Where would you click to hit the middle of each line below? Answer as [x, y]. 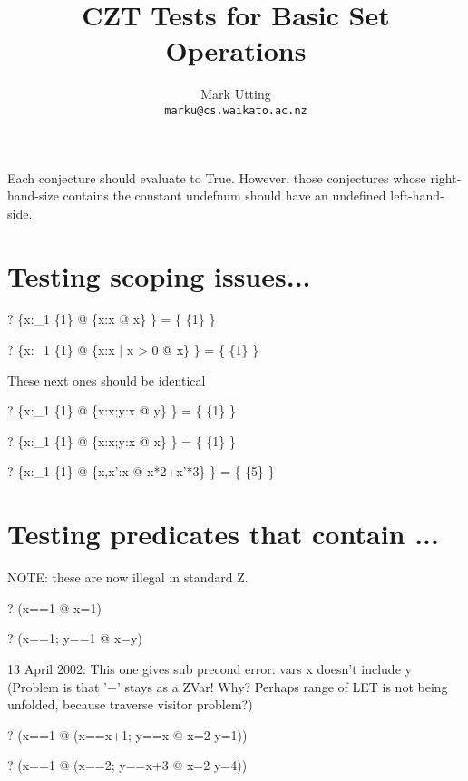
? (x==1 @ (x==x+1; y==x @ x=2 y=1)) [127, 734]
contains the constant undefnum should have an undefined [224, 195]
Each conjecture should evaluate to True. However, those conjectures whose [217, 177]
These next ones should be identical [107, 380]
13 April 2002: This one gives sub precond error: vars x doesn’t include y [210, 668]
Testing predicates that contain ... [223, 534]
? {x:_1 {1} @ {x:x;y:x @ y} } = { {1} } [122, 410]
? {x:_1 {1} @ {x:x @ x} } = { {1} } [112, 319]
